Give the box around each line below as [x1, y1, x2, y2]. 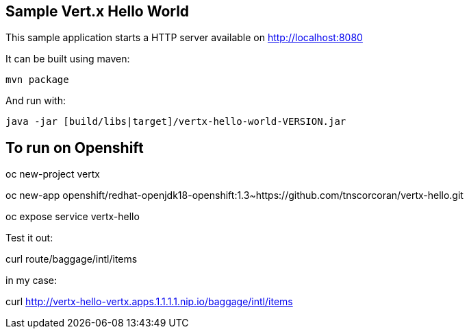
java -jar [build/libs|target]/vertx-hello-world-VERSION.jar [5, 116, 346, 128]
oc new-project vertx [5, 168, 100, 180]
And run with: [5, 95, 66, 107]
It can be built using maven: [5, 53, 130, 65]
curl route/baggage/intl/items [5, 253, 138, 265]
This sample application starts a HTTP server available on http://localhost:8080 [5, 32, 363, 44]
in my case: [5, 274, 58, 287]
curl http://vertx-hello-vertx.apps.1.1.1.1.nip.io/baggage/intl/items [5, 296, 293, 308]
